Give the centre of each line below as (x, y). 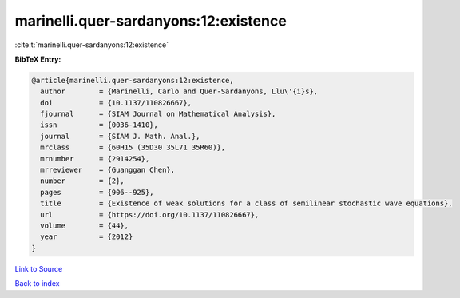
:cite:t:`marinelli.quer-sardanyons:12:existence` (92, 45)
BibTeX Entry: (38, 59)
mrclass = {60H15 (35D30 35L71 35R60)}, (133, 147)
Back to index (37, 284)
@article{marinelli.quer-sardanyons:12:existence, (133, 80)
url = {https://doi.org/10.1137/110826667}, (150, 215)
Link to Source (39, 268)
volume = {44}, (85, 226)
